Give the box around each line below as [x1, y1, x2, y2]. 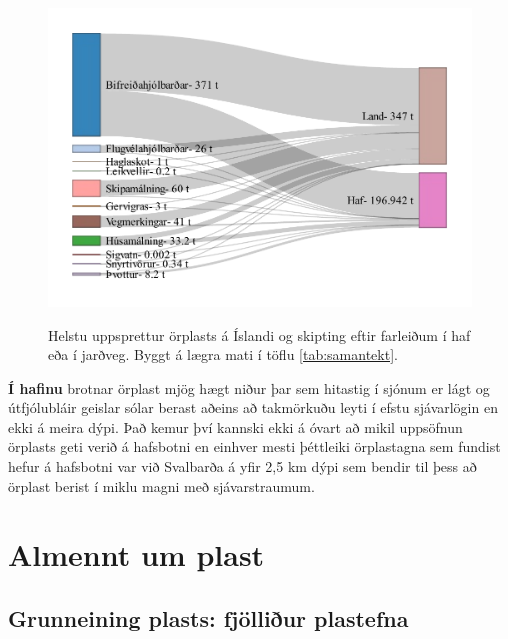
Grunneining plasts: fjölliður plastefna [8, 603, 409, 634]
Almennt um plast [8, 534, 265, 575]
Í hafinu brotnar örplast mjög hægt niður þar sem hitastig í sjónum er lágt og [8, 377, 490, 398]
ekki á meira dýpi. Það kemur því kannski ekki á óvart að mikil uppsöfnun [8, 416, 463, 437]
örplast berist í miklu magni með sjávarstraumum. [8, 475, 315, 496]
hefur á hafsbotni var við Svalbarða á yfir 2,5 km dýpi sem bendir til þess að [8, 456, 477, 477]
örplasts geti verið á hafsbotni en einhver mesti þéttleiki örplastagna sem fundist [8, 436, 501, 457]
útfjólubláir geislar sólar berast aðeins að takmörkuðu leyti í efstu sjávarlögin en [8, 397, 498, 418]
